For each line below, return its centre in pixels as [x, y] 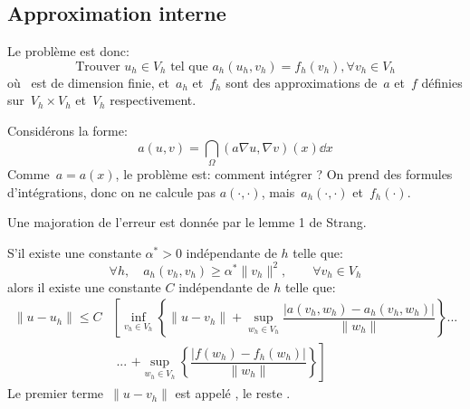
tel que [189, 67]
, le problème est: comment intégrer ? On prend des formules [284, 173]
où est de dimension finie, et [89, 82]
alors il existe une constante [84, 286]
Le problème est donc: [68, 51]
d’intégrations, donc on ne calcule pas [112, 191]
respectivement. [153, 100]
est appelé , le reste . [233, 393]
